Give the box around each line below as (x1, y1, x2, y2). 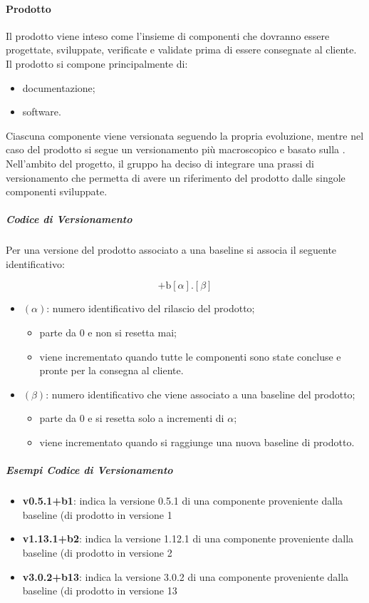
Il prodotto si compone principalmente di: (6, 56, 188, 71)
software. (22, 104, 61, 119)
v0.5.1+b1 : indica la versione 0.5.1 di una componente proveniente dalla (22, 493, 343, 508)
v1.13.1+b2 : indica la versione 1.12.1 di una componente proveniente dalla (22, 531, 354, 546)
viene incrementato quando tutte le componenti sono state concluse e (39, 349, 341, 364)
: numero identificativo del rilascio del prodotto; (46, 301, 255, 316)
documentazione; (22, 80, 95, 95)
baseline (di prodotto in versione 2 (22, 545, 172, 560)
